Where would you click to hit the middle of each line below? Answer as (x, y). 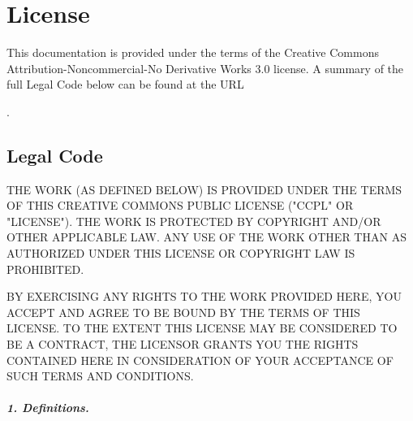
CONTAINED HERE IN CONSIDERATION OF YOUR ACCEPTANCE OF (200, 360)
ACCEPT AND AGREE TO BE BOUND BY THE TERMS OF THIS (183, 312)
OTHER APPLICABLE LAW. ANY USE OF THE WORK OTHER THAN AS (206, 237)
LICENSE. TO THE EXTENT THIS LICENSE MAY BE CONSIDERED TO (202, 328)
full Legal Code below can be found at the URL (125, 84)
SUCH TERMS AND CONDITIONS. (100, 376)
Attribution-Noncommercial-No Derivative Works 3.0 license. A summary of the (205, 68)
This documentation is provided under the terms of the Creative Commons (193, 52)
